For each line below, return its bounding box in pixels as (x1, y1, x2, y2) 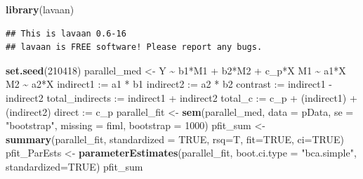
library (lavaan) (6, 2, 74, 16)
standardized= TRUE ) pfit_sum (6, 159, 143, 173)
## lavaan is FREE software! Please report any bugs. (6, 42, 263, 53)
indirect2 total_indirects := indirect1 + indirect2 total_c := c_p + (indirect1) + (6, 90, 357, 105)
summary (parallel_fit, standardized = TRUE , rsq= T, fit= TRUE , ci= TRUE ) (6, 131, 344, 146)
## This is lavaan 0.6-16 (6, 28, 126, 39)
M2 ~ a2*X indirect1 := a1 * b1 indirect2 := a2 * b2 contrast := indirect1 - (6, 77, 333, 91)
